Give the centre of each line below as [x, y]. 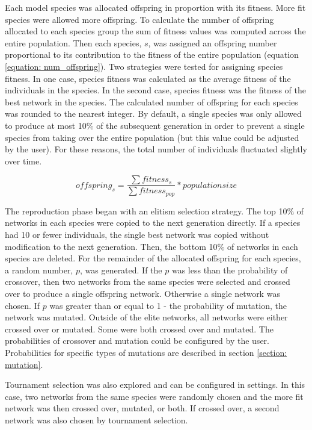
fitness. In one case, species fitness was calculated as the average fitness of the [148, 78]
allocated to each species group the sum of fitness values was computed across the [155, 31]
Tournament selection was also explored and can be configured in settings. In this [155, 385]
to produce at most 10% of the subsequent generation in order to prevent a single [155, 125]
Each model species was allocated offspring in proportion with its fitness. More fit [155, 7]
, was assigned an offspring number [213, 42]
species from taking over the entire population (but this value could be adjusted [152, 137]
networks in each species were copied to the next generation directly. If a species [153, 223]
